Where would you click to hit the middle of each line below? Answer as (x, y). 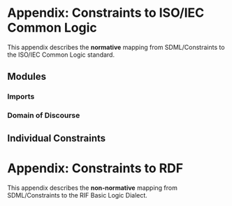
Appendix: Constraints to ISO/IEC (106, 13)
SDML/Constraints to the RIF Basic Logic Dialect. (78, 195)
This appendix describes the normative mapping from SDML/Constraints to (116, 47)
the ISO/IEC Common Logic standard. (61, 55)
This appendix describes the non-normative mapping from (93, 188)
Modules (27, 77)
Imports (21, 97)
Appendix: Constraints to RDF (95, 168)
